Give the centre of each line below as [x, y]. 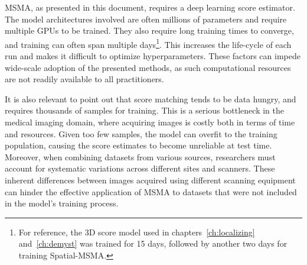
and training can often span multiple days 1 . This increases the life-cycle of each [148, 43]
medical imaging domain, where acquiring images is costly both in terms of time [150, 122]
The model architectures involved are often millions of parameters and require [146, 19]
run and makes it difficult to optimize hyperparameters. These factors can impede [153, 56]
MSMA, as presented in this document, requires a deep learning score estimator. [150, 7]
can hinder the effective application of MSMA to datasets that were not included [151, 191]
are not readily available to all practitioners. [84, 79]
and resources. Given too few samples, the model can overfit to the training [141, 133]
